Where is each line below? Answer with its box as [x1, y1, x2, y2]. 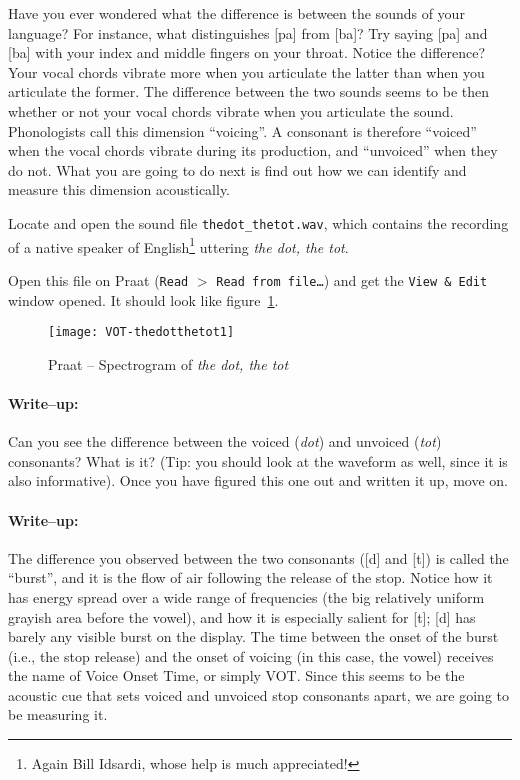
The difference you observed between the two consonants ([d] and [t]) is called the [8, 547, 509, 568]
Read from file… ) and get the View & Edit [216, 269, 488, 290]
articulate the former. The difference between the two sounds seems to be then [8, 81, 490, 102]
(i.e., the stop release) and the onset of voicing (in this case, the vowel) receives [8, 645, 494, 666]
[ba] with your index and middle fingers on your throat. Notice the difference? [8, 42, 486, 63]
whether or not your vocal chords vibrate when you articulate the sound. [8, 100, 454, 121]
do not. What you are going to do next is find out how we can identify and [8, 159, 467, 180]
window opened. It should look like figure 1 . [8, 289, 279, 310]
